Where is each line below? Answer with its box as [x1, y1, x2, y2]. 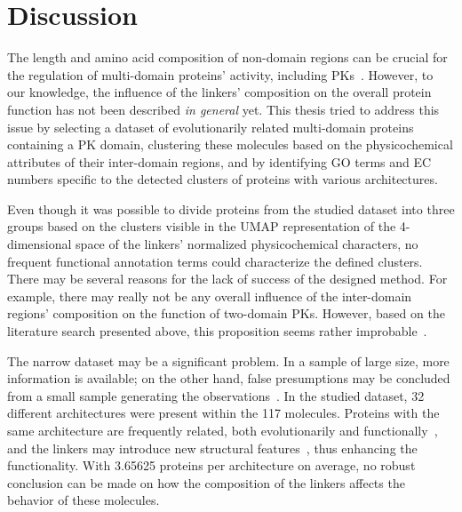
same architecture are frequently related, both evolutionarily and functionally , [7, 421, 438, 439]
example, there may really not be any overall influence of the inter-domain [7, 286, 412, 305]
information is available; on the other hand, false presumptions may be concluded [7, 369, 450, 388]
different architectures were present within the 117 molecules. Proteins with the [7, 404, 440, 422]
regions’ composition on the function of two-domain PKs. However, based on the [7, 304, 445, 323]
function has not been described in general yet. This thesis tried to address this [7, 100, 440, 118]
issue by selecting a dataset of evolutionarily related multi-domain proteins [7, 117, 414, 136]
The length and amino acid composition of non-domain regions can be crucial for [7, 48, 448, 67]
